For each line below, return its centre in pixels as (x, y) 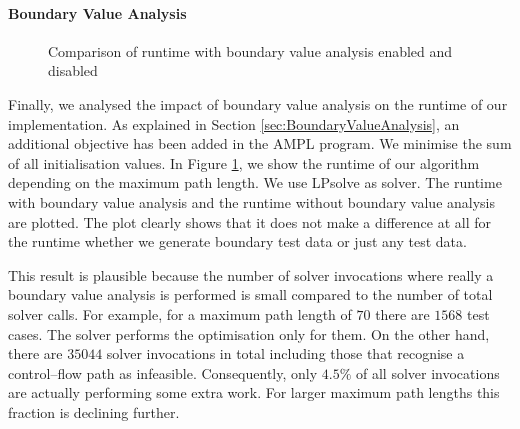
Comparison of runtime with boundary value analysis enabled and (250, 50)
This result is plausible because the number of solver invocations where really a (251, 274)
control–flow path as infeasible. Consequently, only (163, 372)
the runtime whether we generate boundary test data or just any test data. (237, 241)
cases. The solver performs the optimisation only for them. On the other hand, (249, 333)
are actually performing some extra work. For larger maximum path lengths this (254, 392)
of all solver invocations (427, 372)
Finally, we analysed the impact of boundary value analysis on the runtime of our (258, 103)
